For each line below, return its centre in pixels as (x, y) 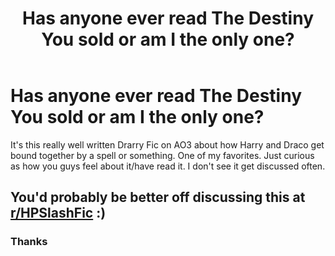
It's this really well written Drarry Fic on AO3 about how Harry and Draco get (167, 144)
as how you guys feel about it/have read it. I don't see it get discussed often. (168, 166)
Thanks (29, 242)
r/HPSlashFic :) (58, 213)
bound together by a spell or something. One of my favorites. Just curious (162, 155)
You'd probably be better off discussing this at (158, 197)
